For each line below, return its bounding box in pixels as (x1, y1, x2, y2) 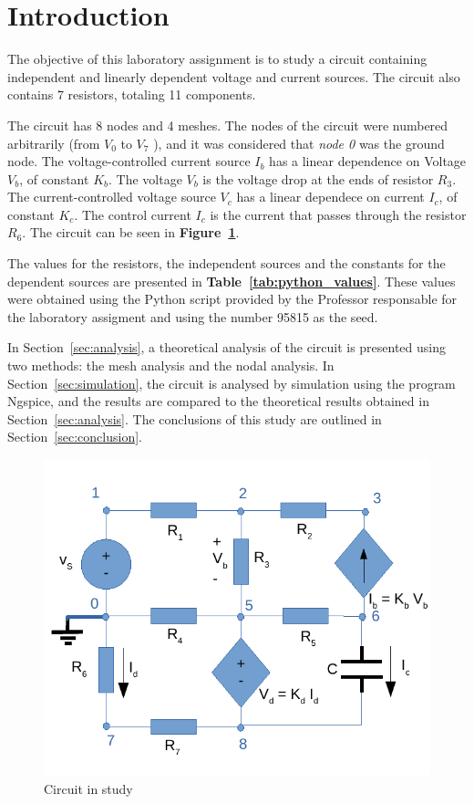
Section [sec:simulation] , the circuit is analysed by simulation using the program (7, 373, 456, 392)
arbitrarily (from (7, 133, 100, 152)
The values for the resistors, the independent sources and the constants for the (7, 254, 446, 273)
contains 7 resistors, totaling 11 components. (7, 85, 256, 104)
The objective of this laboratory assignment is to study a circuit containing (7, 49, 428, 68)
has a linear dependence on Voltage (269, 151, 467, 171)
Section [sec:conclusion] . (7, 427, 142, 446)
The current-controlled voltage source (7, 187, 216, 206)
